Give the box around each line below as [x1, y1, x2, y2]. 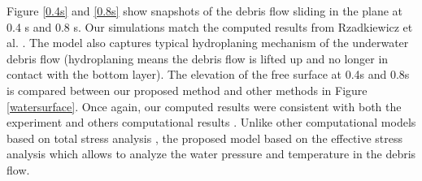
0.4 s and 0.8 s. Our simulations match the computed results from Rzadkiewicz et [7, 18, 413, 35]
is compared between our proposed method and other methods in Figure [7, 81, 368, 98]
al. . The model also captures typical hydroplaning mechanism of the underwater [7, 34, 409, 51]
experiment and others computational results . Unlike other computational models [7, 114, 416, 131]
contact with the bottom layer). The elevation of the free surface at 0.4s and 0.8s [7, 66, 410, 83]
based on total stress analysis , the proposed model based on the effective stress [7, 129, 403, 146]
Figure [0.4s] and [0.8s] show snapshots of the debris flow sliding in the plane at [7, 2, 403, 19]
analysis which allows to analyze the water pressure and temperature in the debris [7, 145, 416, 162]
